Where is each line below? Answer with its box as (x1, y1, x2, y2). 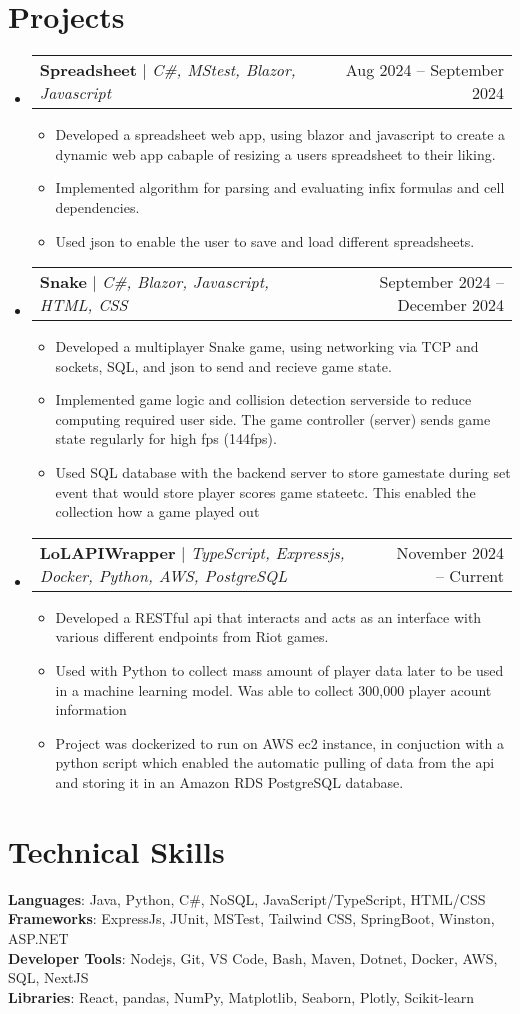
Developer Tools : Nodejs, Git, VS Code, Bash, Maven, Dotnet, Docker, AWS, (8, 947, 498, 968)
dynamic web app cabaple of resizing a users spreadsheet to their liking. (55, 143, 496, 164)
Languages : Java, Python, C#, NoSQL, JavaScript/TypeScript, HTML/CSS (8, 888, 486, 909)
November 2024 (396, 540, 504, 564)
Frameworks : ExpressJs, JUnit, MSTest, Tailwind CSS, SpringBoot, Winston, (8, 908, 495, 929)
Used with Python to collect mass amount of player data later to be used (55, 660, 504, 681)
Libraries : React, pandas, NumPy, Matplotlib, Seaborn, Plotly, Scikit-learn (8, 986, 475, 1007)
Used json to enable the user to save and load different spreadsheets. (55, 230, 475, 251)
